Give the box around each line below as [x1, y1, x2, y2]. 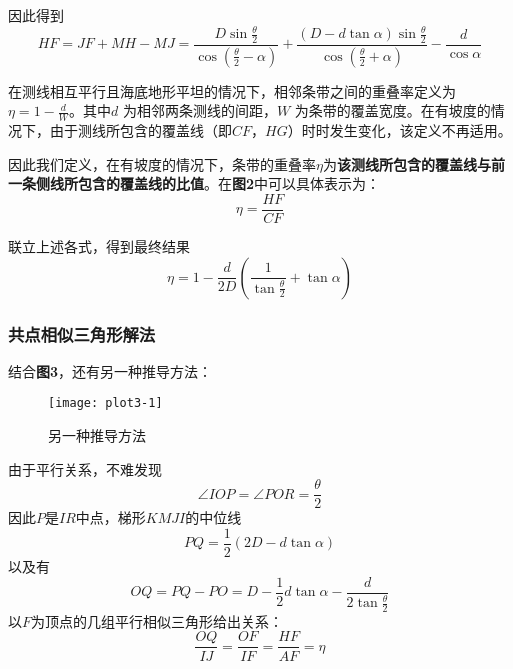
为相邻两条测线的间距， [122, 100, 277, 121]
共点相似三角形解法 [8, 321, 156, 346]
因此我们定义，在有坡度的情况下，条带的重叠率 [8, 153, 316, 174]
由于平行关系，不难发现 [8, 458, 162, 479]
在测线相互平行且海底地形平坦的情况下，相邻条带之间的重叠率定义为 [8, 80, 456, 101]
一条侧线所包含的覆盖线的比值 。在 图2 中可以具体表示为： [8, 173, 381, 194]
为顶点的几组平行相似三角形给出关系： [31, 610, 284, 631]
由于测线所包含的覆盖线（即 [49, 120, 232, 141]
